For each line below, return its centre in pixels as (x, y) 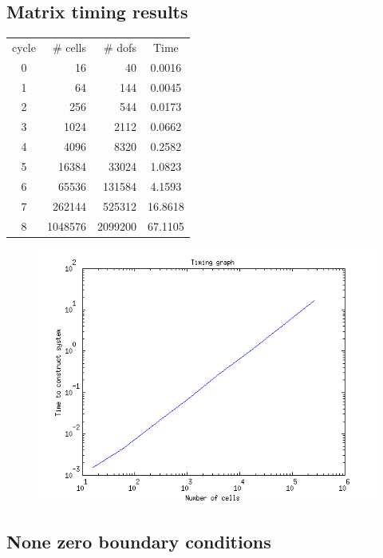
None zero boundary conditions (139, 541)
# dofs (120, 47)
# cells (69, 47)
